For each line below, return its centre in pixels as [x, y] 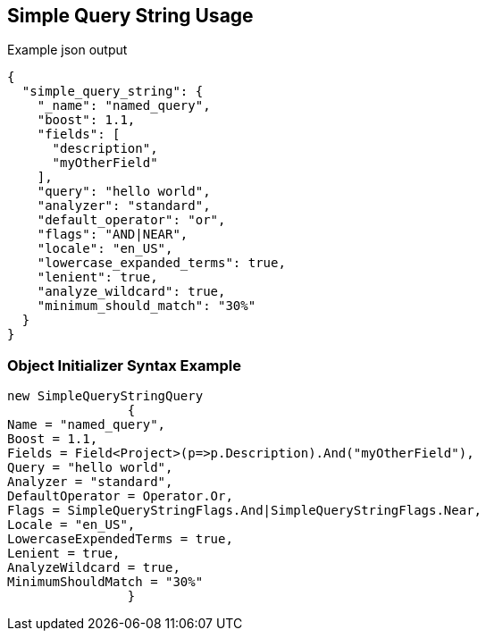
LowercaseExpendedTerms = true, [120, 539]
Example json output [67, 50]
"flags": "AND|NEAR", [113, 235]
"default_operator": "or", [131, 220]
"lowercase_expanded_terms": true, [161, 263]
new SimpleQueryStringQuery [105, 396]
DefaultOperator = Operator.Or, [120, 496]
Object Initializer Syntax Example [124, 365]
